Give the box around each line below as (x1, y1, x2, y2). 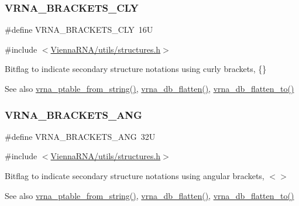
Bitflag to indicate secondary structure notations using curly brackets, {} (5, 63, 267, 75)
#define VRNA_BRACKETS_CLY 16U (5, 23, 153, 36)
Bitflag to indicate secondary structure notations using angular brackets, (5, 170, 264, 181)
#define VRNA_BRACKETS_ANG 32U (5, 130, 156, 142)
